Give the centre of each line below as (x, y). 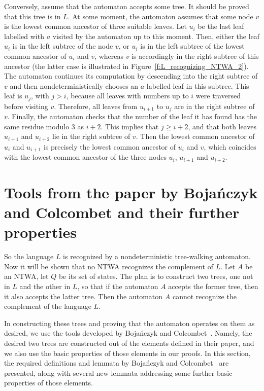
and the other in (45, 286)
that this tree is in (32, 16)
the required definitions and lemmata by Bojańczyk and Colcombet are (117, 363)
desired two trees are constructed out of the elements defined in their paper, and (129, 343)
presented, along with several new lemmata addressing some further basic (118, 372)
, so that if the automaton (118, 286)
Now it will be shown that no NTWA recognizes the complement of (109, 266)
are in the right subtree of (214, 106)
